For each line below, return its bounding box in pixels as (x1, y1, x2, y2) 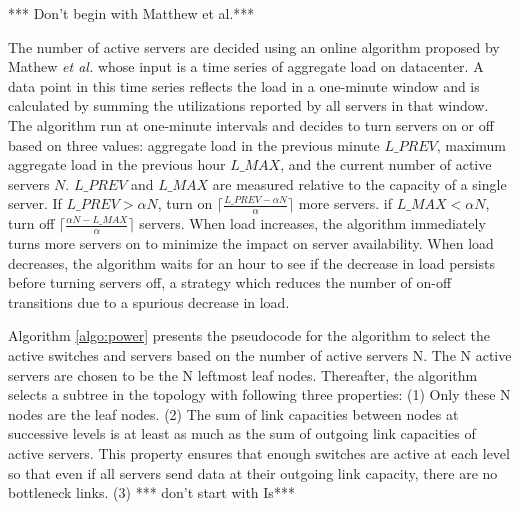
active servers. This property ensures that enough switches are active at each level (8, 442, 510, 463)
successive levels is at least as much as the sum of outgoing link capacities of (8, 423, 476, 444)
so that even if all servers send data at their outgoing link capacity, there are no (8, 462, 498, 483)
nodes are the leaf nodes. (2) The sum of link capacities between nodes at (8, 403, 459, 424)
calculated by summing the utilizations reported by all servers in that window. (8, 95, 489, 116)
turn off (8, 213, 55, 234)
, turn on (157, 193, 213, 214)
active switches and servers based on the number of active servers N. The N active (8, 344, 512, 365)
